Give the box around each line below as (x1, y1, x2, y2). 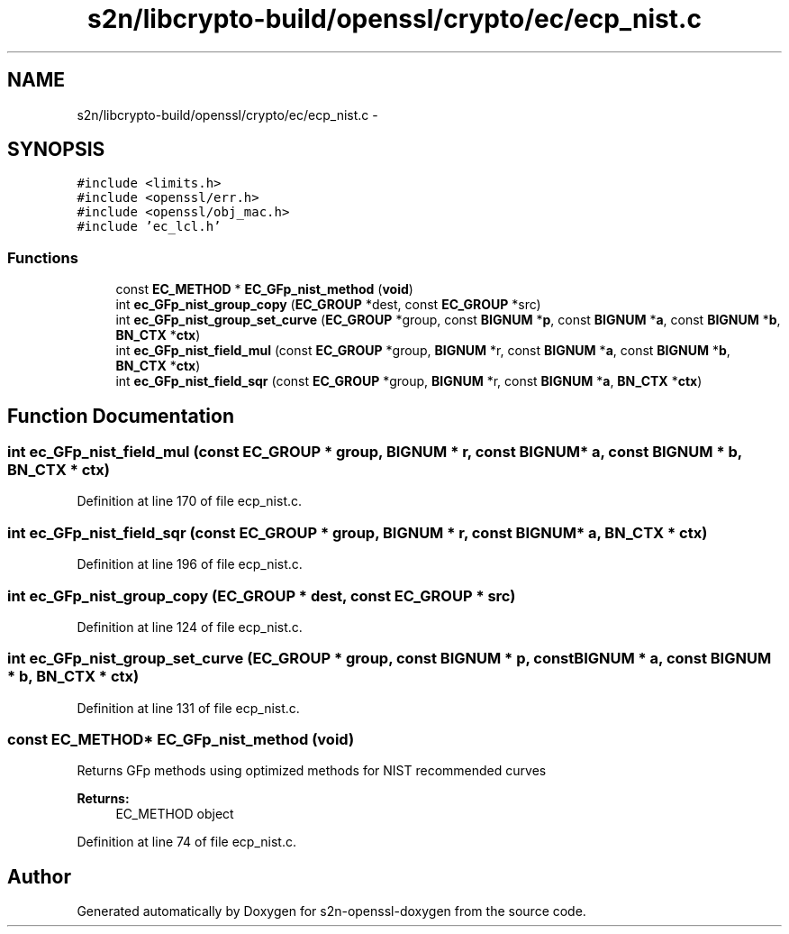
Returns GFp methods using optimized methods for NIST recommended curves (77, 763, 547, 779)
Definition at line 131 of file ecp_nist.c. (77, 700, 300, 716)
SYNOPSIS (7, 138, 105, 161)
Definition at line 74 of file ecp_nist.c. (77, 834, 296, 850)
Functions (7, 248, 78, 267)
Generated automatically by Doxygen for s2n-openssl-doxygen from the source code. (77, 903, 586, 920)
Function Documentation (7, 404, 234, 427)
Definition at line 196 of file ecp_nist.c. (77, 556, 303, 572)
